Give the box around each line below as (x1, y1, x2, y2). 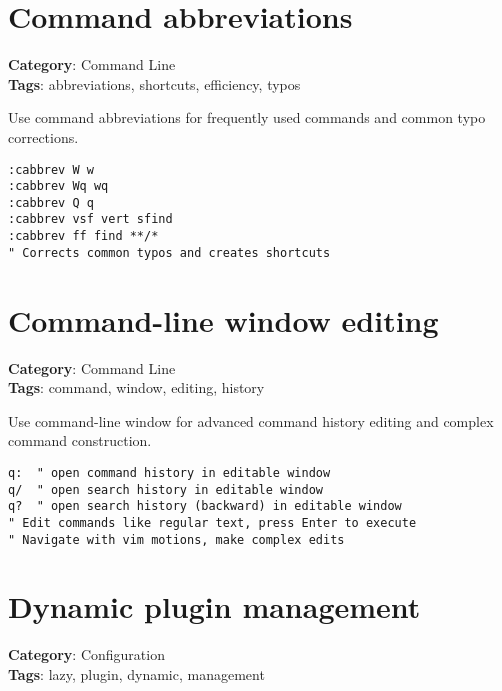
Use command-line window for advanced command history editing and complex (8, 410, 494, 431)
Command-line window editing (8, 299, 439, 340)
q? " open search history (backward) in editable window (8, 499, 402, 514)
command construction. (8, 430, 152, 451)
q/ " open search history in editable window (8, 482, 323, 497)
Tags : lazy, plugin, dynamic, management (8, 663, 265, 684)
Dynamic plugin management (8, 586, 421, 627)
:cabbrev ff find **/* (8, 229, 159, 244)
